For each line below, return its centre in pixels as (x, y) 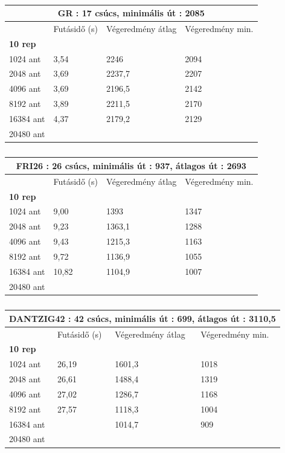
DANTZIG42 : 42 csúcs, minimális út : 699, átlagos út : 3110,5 (142, 318)
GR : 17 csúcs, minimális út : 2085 (131, 13)
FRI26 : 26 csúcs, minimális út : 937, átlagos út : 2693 (131, 165)
